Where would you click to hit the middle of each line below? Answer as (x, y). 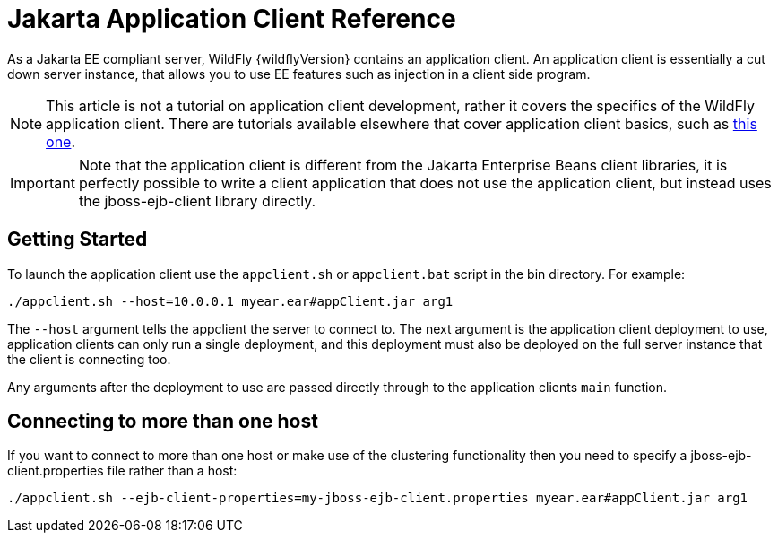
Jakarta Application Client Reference (232, 19)
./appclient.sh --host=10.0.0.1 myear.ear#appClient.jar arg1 (230, 301)
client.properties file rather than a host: (122, 471)
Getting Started (78, 240)
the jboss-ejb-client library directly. (197, 200)
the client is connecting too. (89, 359)
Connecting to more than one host (163, 422)
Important (43, 183)
